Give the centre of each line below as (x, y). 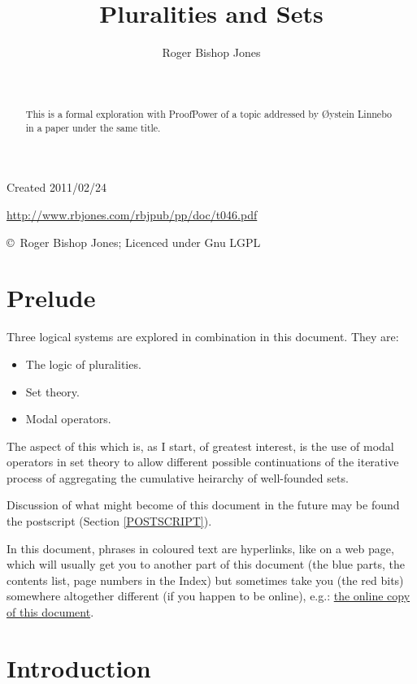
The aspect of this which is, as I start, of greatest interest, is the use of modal (200, 446)
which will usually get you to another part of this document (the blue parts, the (206, 564)
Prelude (51, 298)
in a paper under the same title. (93, 127)
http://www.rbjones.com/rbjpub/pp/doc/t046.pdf (132, 215)
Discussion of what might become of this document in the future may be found (203, 505)
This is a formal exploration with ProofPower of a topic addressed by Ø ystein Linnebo (209, 114)
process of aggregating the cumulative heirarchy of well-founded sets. (178, 477)
